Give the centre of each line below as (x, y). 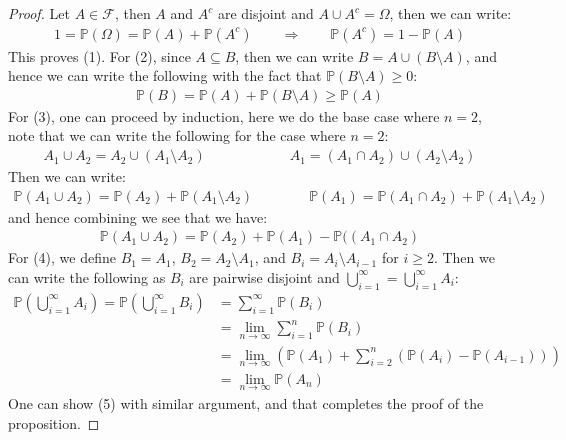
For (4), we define (62, 257)
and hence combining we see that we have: (138, 216)
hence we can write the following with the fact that (165, 75)
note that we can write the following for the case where (177, 135)
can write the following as (87, 276)
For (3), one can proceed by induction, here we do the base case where (224, 115)
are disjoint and (265, 13)
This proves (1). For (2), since (99, 55)
